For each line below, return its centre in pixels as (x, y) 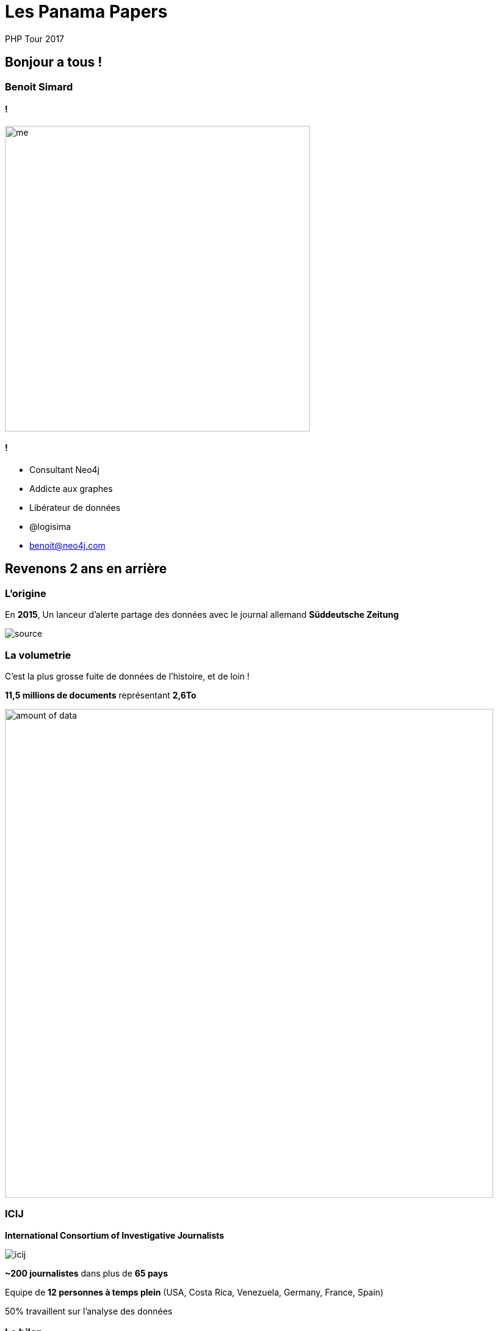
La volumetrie (38, 655)
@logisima (50, 527)
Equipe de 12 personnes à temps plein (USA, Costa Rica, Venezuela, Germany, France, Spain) (194, 1292)
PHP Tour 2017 (35, 38)
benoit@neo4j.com (67, 546)
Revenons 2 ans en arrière (86, 569)
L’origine (26, 593)
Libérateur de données (75, 508)
